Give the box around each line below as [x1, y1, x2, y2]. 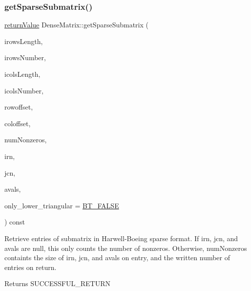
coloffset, [4, 118, 31, 128]
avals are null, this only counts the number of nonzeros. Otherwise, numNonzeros [4, 243, 247, 253]
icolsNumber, [4, 85, 43, 95]
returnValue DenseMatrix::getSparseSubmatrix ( [4, 20, 149, 30]
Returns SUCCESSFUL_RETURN [4, 278, 110, 289]
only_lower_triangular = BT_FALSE [4, 200, 119, 210]
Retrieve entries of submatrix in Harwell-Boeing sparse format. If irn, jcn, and [4, 233, 238, 243]
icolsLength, [4, 69, 41, 79]
